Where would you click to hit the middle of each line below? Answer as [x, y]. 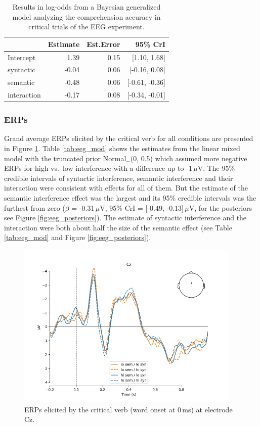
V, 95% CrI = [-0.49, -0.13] [142, 207]
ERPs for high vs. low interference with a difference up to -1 [98, 168]
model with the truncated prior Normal [65, 158]
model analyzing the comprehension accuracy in [86, 16]
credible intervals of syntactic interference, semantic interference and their [119, 178]
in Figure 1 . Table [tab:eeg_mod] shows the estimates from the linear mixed [122, 148]
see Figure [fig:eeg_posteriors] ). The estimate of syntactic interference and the [125, 218]
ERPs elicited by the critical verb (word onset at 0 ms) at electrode [128, 409]
